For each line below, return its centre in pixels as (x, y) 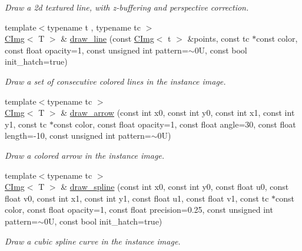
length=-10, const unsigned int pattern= (78, 135)
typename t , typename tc (94, 27)
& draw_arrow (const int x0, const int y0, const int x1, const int (178, 113)
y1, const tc (26, 124)
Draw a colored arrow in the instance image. (85, 155)
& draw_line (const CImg (107, 39)
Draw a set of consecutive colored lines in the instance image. (115, 81)
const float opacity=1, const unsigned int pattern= (97, 50)
